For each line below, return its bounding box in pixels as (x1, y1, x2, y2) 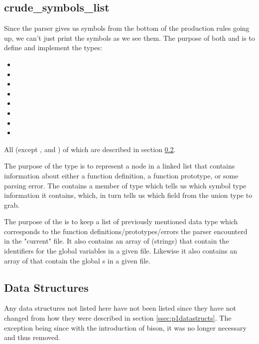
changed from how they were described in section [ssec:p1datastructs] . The (4, 313, 232, 323)
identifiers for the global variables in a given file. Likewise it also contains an (4, 246, 238, 256)
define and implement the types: (4, 42, 102, 53)
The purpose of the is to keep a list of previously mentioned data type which (4, 216, 238, 227)
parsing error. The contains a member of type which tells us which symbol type (4, 180, 247, 190)
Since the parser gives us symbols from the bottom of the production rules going (4, 23, 250, 33)
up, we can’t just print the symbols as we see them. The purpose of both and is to (4, 32, 255, 43)
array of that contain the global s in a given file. (4, 255, 151, 265)
